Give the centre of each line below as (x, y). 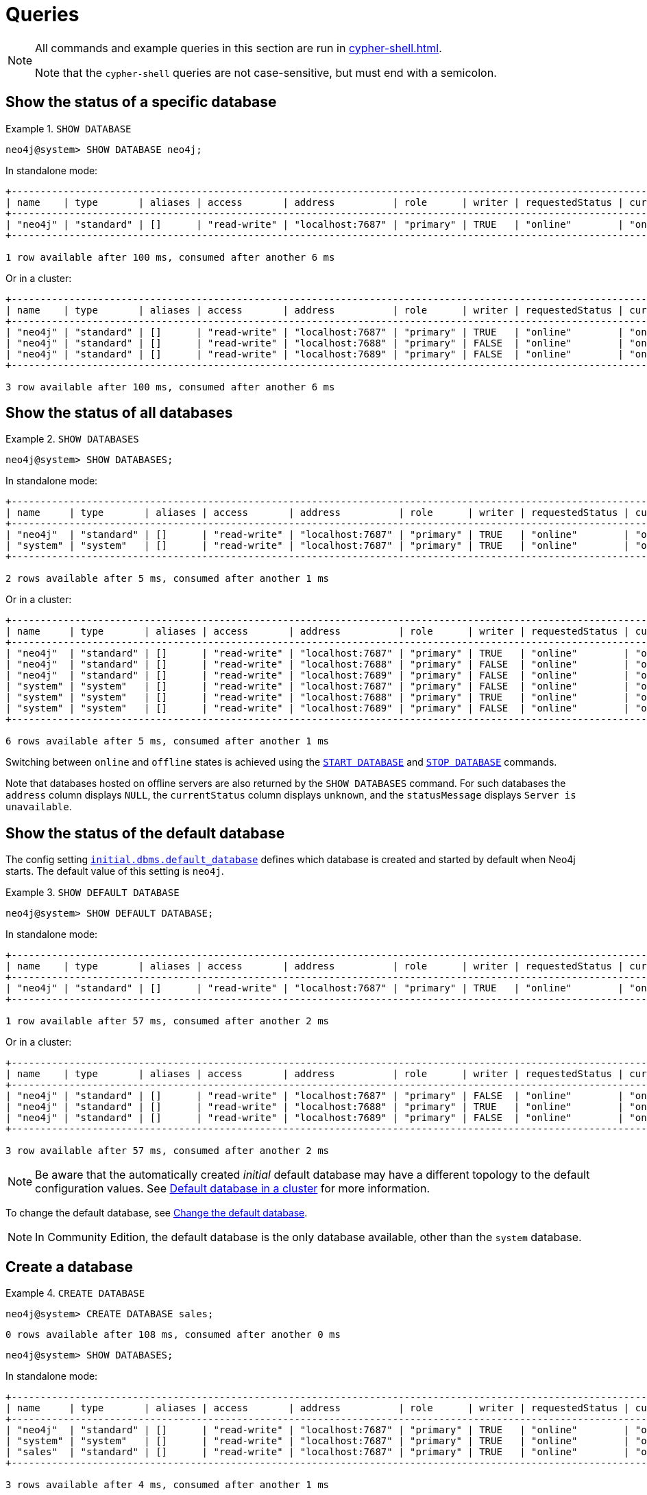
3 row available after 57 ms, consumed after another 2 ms (168, 1151)
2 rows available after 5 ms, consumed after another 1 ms (168, 579)
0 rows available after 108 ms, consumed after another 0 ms (173, 1335)
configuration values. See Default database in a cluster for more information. (233, 1189)
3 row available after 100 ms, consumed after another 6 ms (170, 387)
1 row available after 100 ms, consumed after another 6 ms (170, 257)
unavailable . (39, 807)
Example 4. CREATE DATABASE (75, 1293)
